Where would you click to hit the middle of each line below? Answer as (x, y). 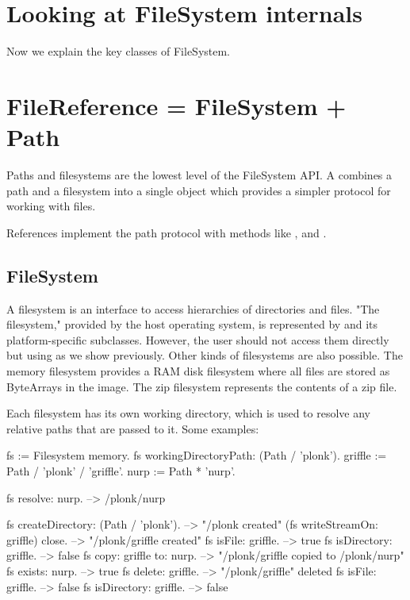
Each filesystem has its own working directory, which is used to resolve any (188, 413)
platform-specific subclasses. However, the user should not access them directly (198, 339)
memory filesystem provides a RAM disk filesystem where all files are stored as (198, 370)
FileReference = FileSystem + (176, 105)
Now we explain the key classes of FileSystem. (119, 51)
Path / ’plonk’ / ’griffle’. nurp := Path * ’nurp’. (121, 470)
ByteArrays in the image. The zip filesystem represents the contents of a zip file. (202, 386)
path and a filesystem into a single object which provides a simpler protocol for (199, 190)
